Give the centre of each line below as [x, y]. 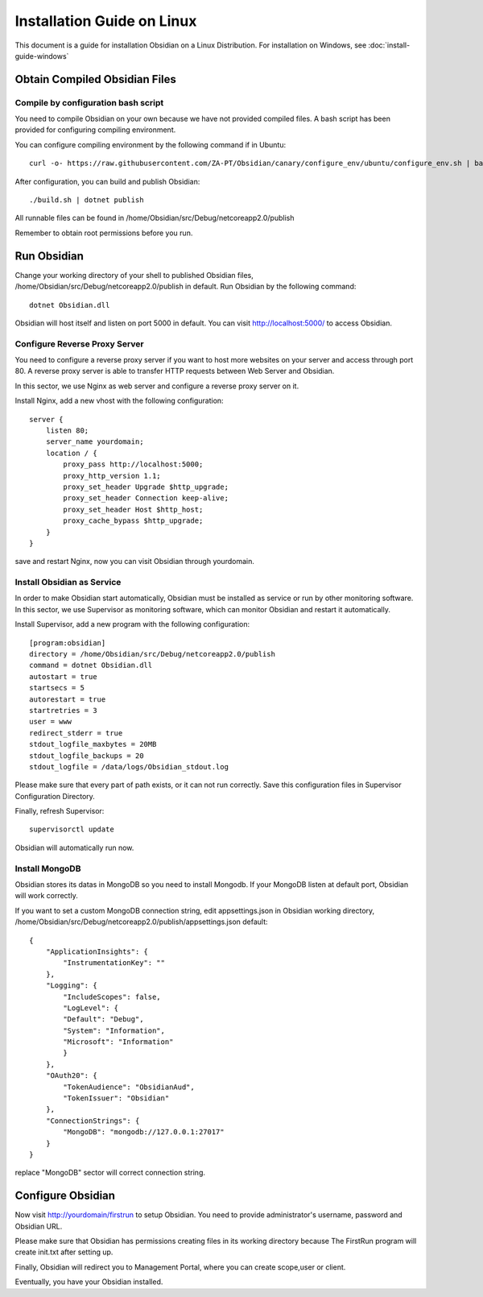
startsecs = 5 [57, 688]
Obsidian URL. [39, 1226]
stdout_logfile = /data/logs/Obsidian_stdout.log [129, 767]
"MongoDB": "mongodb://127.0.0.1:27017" [144, 1132]
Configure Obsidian [65, 1196]
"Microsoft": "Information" [118, 1042]
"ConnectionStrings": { [93, 1121]
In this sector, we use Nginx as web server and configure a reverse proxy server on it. [157, 386]
